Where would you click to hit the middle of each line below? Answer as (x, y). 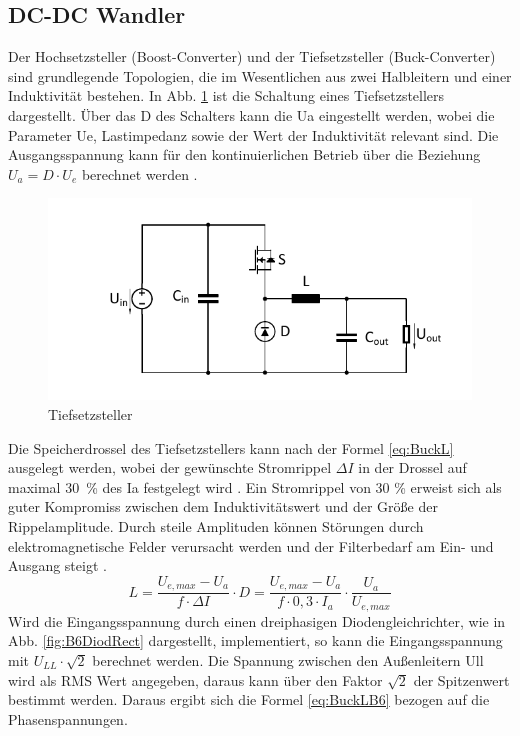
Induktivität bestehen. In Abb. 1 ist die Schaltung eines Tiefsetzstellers (226, 95)
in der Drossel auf (412, 467)
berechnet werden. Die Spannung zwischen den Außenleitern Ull (288, 659)
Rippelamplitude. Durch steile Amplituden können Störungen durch (216, 526)
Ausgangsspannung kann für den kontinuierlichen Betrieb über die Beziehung (244, 154)
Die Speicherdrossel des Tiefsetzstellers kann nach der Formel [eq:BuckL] (231, 447)
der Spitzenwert (461, 679)
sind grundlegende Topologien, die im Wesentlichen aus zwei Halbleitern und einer (260, 75)
